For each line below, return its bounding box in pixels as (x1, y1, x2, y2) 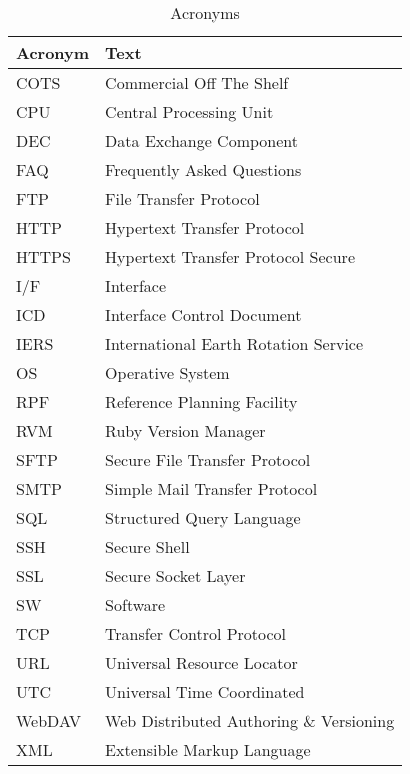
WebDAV (16, 709, 82, 732)
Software (105, 593, 166, 616)
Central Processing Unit (105, 100, 274, 123)
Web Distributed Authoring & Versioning (105, 709, 395, 732)
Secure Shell (105, 535, 190, 558)
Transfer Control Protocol (105, 622, 287, 645)
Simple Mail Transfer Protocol (105, 477, 318, 500)
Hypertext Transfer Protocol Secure (105, 245, 355, 268)
